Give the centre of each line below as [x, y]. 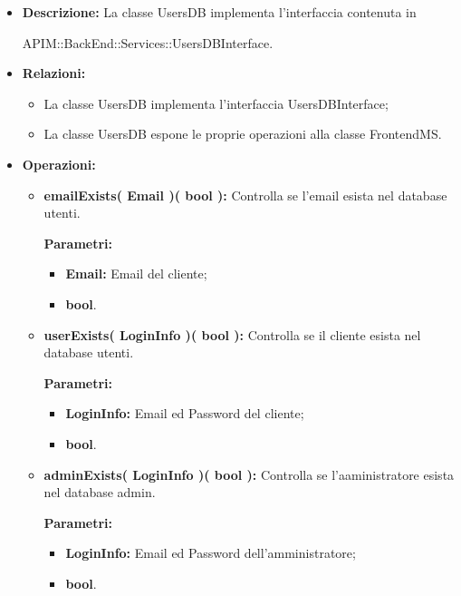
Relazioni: [54, 73]
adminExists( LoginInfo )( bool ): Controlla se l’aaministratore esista [249, 474]
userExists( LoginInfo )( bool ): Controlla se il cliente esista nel [232, 334]
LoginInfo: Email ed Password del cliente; [185, 413]
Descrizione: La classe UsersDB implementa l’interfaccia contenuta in [219, 12]
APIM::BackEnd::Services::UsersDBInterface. [148, 42]
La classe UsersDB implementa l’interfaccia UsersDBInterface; [216, 103]
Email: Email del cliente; [136, 274]
